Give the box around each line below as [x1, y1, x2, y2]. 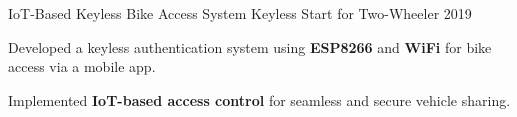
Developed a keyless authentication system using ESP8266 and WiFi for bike [8, 36, 492, 57]
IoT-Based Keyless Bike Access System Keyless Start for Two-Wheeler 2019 [8, 3, 472, 23]
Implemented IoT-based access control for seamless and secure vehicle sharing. [8, 89, 511, 110]
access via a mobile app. [8, 56, 156, 77]
